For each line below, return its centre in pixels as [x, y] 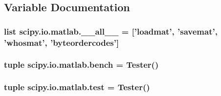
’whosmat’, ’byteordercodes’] [62, 42]
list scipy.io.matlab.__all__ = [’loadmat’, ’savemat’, [111, 31]
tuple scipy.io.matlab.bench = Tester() [81, 65]
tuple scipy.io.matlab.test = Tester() [77, 87]
